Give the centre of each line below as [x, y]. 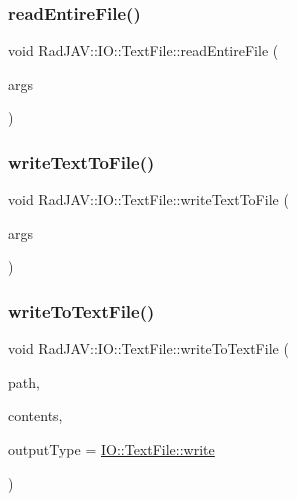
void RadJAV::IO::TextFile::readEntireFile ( [143, 50]
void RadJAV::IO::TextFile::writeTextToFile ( [148, 199]
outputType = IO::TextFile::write [111, 449]
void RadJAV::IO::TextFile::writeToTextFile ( [148, 348]
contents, [35, 415]
